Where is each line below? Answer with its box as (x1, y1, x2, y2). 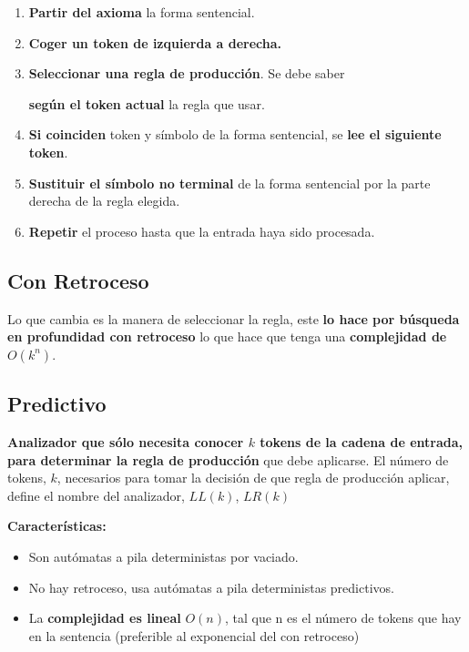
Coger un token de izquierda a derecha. (28, 33, 282, 52)
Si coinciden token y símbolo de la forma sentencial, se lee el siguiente (28, 125, 442, 144)
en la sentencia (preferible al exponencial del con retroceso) (28, 626, 360, 645)
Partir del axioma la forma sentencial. (28, 3, 255, 21)
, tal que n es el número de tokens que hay (224, 608, 462, 627)
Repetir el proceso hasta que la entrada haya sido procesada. (28, 221, 375, 240)
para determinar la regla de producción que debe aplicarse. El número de (7, 450, 449, 469)
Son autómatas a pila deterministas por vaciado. (28, 546, 299, 565)
